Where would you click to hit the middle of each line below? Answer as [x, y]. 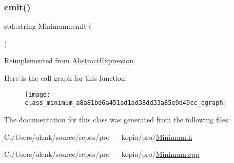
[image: [38, 94]
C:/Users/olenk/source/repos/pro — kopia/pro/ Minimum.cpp [102, 154]
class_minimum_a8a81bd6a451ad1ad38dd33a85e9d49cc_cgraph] [126, 103]
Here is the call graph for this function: [66, 78]
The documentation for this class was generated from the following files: [117, 119]
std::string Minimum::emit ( [48, 26]
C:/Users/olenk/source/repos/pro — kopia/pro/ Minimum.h [98, 137]
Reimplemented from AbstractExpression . [70, 60]
